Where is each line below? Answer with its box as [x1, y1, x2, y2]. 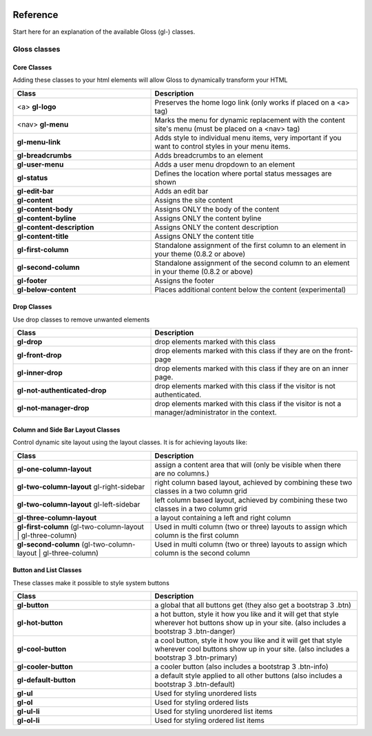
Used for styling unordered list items [154, 706, 273, 716]
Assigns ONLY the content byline [154, 213, 262, 223]
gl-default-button [17, 675, 76, 685]
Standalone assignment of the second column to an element [154, 258, 350, 268]
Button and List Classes [12, 566, 82, 574]
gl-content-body [17, 204, 73, 213]
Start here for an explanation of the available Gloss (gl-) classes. [12, 28, 196, 36]
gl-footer [17, 275, 48, 285]
